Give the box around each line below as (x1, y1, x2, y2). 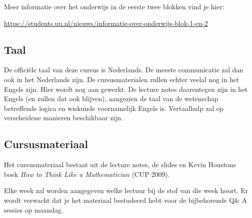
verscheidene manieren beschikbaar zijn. (4, 112, 123, 123)
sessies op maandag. (4, 204, 63, 215)
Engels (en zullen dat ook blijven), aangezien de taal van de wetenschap (4, 93, 218, 104)
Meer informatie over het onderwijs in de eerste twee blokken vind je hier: (4, 1, 224, 11)
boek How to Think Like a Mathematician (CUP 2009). (4, 169, 170, 179)
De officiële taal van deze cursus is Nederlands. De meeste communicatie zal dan (4, 65, 244, 75)
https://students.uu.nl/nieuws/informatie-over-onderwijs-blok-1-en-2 (4, 18, 208, 28)
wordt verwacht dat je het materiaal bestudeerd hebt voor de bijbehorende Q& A (4, 195, 247, 205)
